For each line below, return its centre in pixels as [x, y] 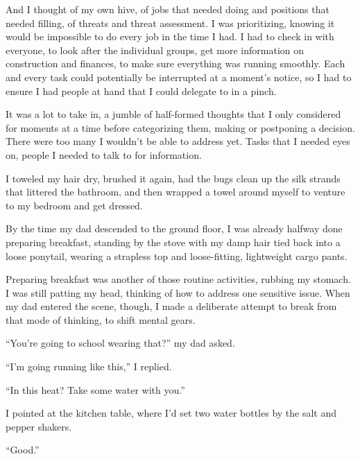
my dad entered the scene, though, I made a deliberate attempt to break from [171, 306]
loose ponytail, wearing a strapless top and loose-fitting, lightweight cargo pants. [177, 256]
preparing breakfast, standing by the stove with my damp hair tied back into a [173, 242]
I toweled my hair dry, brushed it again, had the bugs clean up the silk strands [173, 178]
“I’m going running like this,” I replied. [89, 366]
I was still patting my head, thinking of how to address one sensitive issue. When [178, 292]
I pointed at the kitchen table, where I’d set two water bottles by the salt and [171, 413]
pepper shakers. [39, 426]
